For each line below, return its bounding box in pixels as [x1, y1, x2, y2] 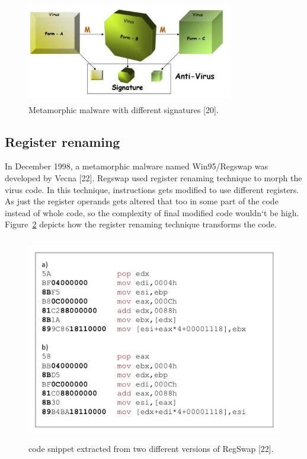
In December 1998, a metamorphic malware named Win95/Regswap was [5, 160, 268, 172]
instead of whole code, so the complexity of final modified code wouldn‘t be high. [5, 206, 299, 219]
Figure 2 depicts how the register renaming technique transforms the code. [5, 218, 277, 230]
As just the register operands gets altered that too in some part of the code [5, 195, 279, 207]
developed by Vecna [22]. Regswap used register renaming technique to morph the [5, 172, 302, 184]
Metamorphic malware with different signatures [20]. [28, 103, 219, 115]
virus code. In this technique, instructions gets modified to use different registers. [5, 183, 299, 195]
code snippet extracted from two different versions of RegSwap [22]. [28, 442, 274, 454]
